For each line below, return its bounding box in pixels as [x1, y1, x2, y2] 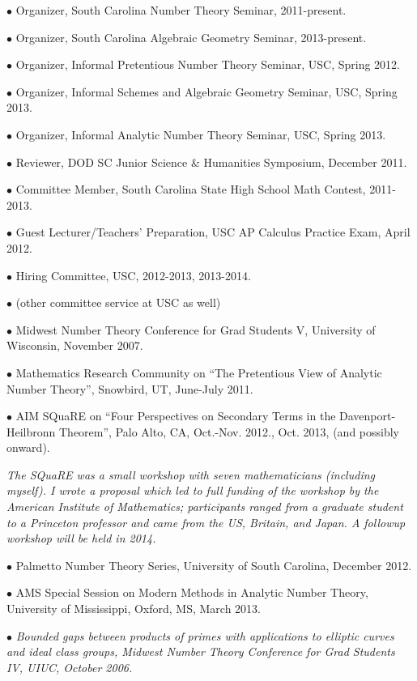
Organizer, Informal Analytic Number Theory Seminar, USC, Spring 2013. [15, 126, 386, 143]
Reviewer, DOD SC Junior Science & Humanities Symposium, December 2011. [15, 153, 407, 170]
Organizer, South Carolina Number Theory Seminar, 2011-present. [15, 2, 347, 18]
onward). [6, 439, 50, 456]
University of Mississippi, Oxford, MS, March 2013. [6, 600, 261, 617]
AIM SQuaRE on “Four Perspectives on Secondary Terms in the [15, 407, 336, 424]
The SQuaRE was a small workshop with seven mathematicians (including [6, 466, 375, 483]
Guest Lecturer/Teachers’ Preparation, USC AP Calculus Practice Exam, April [15, 223, 411, 240]
